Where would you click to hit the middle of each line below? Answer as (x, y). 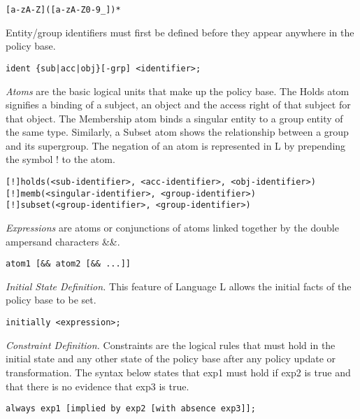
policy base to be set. (51, 300)
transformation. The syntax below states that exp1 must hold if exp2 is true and (178, 372)
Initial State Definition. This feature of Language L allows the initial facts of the (179, 286)
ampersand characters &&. (63, 241)
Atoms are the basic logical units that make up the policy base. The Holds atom (178, 91)
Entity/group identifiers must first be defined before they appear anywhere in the (180, 32)
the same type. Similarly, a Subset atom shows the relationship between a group (177, 132)
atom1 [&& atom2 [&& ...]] (68, 264)
